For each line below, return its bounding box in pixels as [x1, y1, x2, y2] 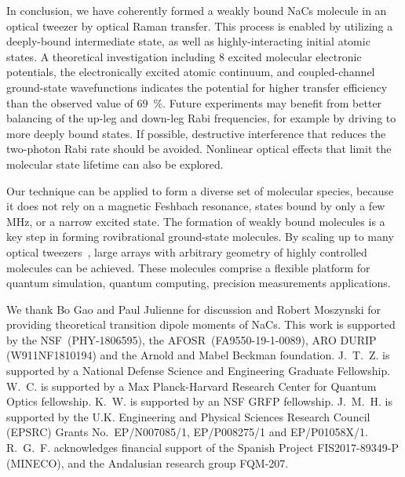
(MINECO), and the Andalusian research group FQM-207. [6, 454, 289, 471]
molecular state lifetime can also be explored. [6, 155, 224, 172]
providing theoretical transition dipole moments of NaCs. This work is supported [6, 316, 396, 333]
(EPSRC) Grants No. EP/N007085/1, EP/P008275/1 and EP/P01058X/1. [6, 424, 368, 440]
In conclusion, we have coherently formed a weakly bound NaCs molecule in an [6, 2, 387, 18]
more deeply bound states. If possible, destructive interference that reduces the [6, 125, 386, 141]
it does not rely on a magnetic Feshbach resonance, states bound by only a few [6, 198, 385, 214]
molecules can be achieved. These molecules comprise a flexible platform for [6, 259, 370, 275]
